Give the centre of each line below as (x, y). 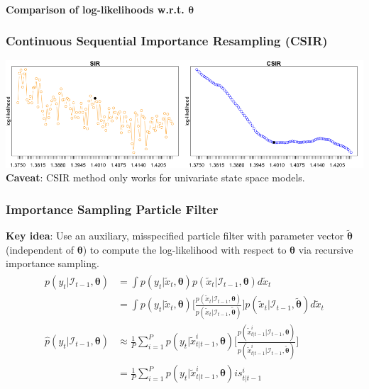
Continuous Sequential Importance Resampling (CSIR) (167, 41)
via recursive (326, 249)
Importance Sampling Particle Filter (112, 209)
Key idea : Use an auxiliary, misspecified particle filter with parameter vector (175, 236)
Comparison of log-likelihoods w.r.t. (95, 9)
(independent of (40, 249)
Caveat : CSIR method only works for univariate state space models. (155, 177)
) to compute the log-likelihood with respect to (184, 249)
